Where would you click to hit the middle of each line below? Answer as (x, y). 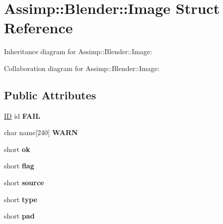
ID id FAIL (22, 115)
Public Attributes (50, 95)
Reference (38, 28)
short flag (19, 166)
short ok (17, 149)
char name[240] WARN (41, 132)
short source (24, 183)
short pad (19, 216)
